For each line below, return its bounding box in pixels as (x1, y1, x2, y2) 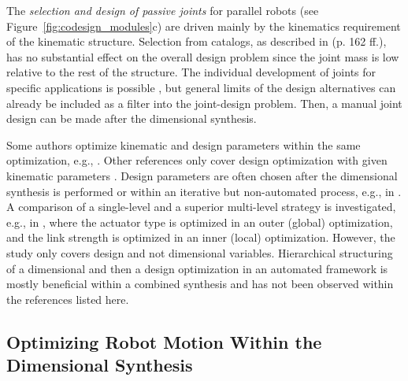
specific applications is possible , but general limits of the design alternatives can (6, 79, 396, 95)
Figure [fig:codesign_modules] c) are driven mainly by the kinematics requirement (6, 17, 401, 34)
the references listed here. (6, 290, 129, 307)
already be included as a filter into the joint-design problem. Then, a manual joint (6, 94, 402, 111)
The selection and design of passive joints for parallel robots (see (6, 2, 319, 18)
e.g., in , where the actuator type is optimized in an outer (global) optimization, (6, 213, 393, 230)
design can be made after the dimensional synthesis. (6, 110, 257, 127)
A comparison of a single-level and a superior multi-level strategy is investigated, (6, 198, 396, 215)
